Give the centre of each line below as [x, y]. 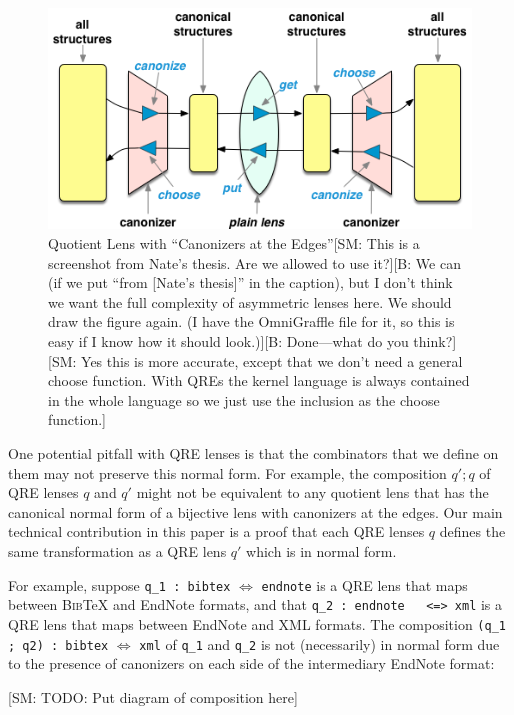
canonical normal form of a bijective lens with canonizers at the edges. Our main [255, 511]
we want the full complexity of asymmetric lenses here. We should [250, 301]
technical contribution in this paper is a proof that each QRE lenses [216, 531]
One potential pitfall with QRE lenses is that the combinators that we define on [253, 453]
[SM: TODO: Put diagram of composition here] [153, 696]
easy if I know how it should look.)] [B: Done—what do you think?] [252, 341]
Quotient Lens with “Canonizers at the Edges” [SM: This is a [234, 243]
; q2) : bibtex [58, 645]
